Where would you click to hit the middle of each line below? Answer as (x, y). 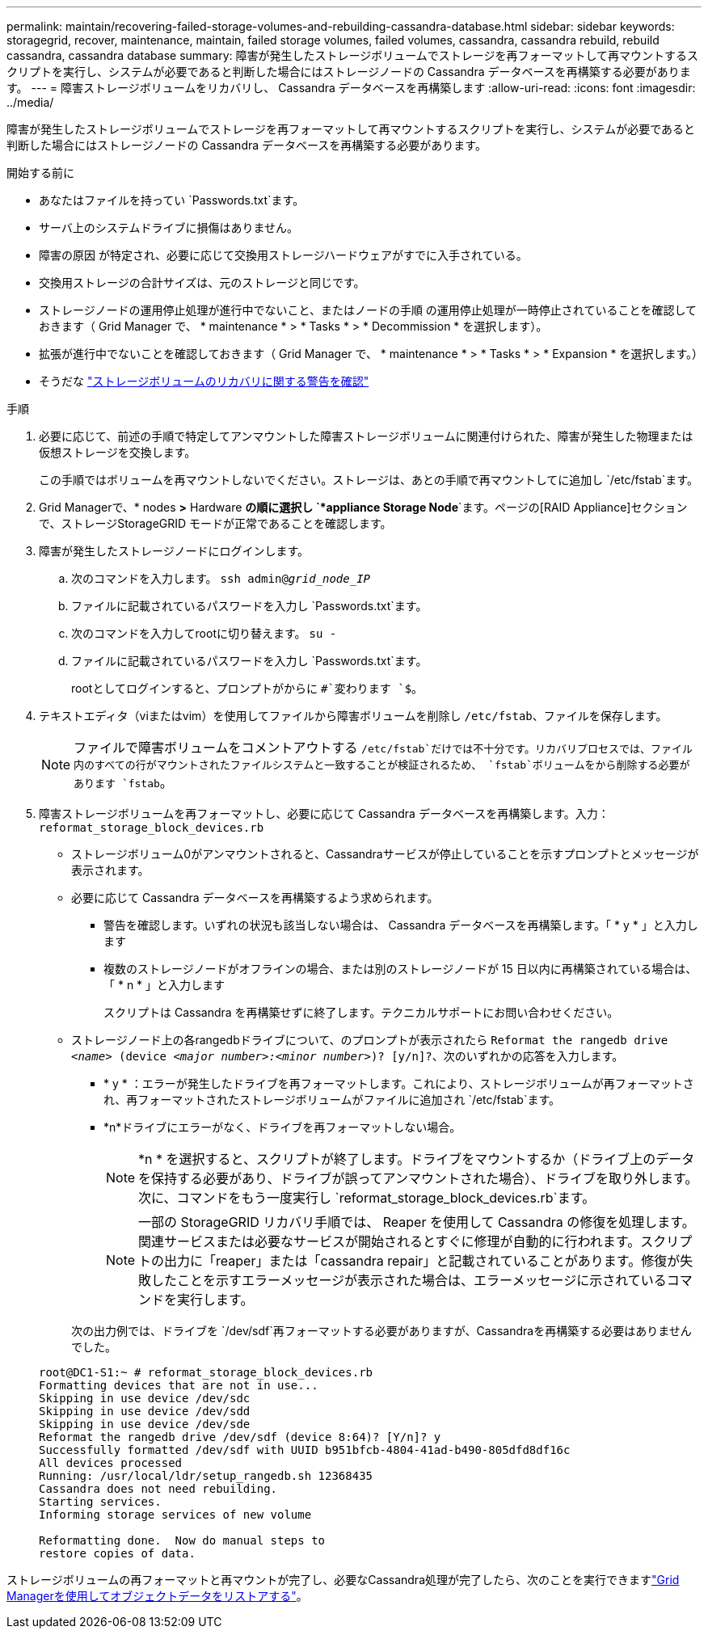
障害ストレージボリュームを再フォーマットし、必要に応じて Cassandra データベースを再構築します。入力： (324, 813)
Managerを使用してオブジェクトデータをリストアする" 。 (157, 1596)
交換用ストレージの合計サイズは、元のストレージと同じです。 (202, 282)
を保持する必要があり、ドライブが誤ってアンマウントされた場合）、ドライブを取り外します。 (418, 1178)
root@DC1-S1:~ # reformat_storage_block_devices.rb (206, 1372)
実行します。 (215, 1300)
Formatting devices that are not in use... (179, 1385)
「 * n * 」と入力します (164, 985)
